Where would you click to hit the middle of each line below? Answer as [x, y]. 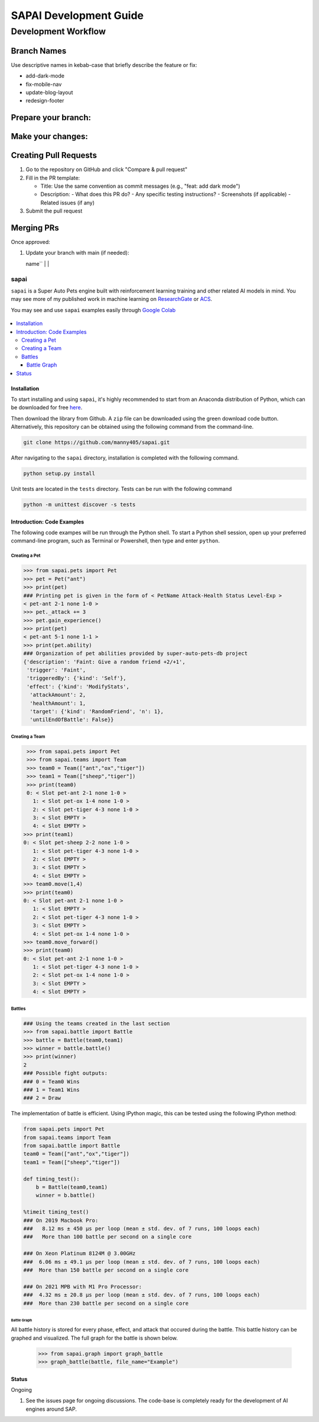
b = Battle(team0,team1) [72, 1187]
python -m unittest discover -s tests [79, 504]
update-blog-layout [49, 92]
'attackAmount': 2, [58, 695]
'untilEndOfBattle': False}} [72, 720]
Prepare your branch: [51, 118]
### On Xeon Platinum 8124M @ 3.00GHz [79, 1254]
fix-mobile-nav [44, 84]
